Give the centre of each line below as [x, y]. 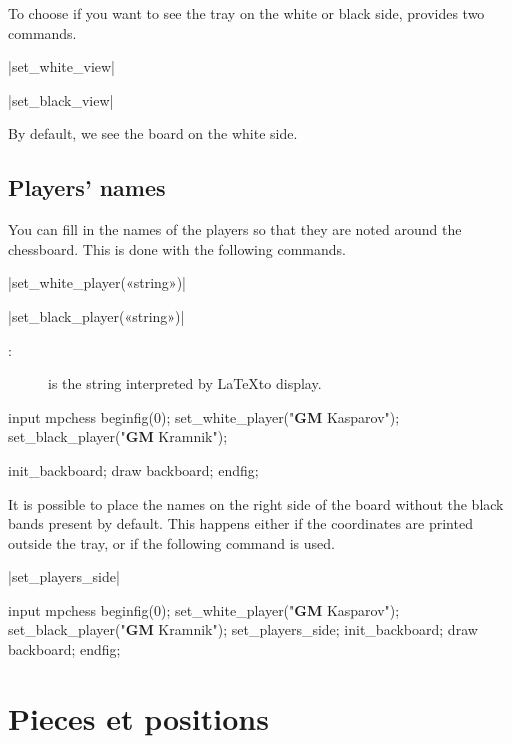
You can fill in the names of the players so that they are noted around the [235, 229]
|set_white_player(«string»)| [97, 282]
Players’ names [87, 187]
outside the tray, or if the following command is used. [171, 542]
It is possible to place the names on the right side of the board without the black [256, 503]
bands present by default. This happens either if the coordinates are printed [240, 523]
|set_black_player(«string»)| [96, 315]
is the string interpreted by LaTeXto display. [185, 383]
